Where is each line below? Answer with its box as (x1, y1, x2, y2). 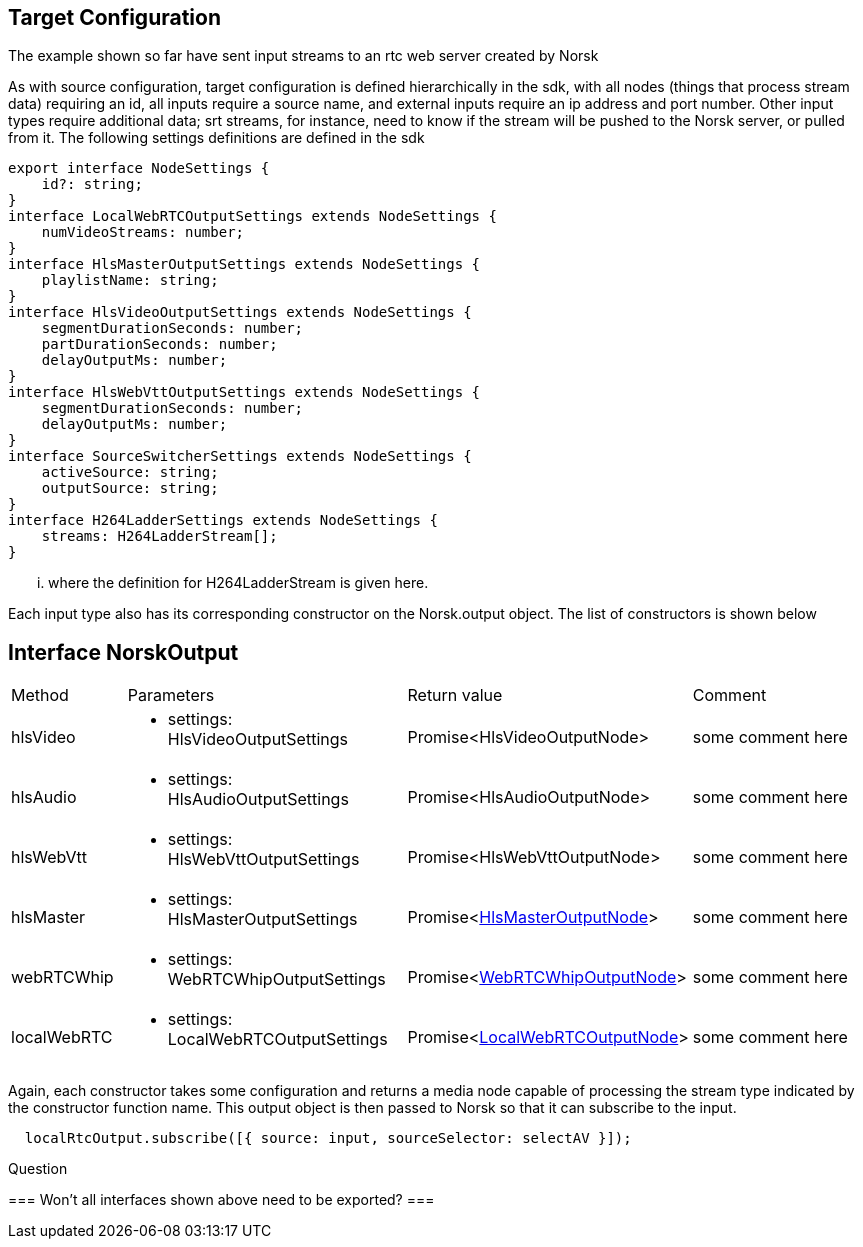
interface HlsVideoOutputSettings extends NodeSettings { (8, 304, 472, 321)
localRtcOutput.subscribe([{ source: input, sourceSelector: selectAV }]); (24, 1130, 632, 1147)
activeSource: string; (41, 464, 219, 481)
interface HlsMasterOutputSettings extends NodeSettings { (8, 256, 481, 273)
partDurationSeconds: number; (41, 336, 278, 353)
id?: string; (41, 176, 143, 193)
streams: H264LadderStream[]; (41, 528, 278, 545)
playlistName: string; (41, 272, 219, 289)
